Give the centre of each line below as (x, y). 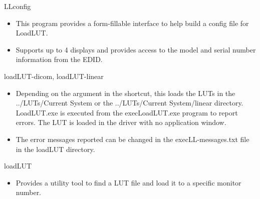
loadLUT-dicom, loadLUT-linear (54, 76)
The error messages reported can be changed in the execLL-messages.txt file (133, 139)
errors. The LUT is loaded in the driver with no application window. (121, 122)
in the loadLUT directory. (55, 149)
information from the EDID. (59, 59)
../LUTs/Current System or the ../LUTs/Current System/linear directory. (129, 103)
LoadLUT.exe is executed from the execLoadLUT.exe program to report (127, 112)
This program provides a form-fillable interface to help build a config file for (132, 23)
